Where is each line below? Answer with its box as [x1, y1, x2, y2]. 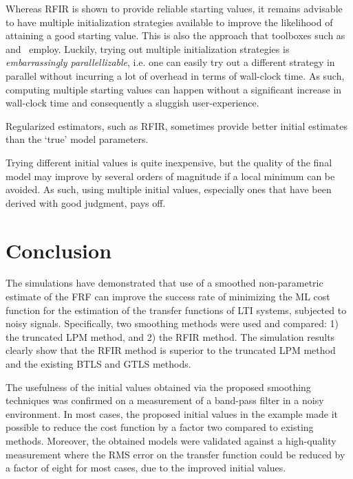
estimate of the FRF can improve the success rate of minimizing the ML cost [6, 289, 330, 304]
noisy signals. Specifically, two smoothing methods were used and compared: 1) [6, 316, 339, 331]
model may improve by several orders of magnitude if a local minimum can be [6, 168, 335, 183]
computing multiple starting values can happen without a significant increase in [6, 82, 342, 96]
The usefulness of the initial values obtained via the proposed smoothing [6, 379, 311, 394]
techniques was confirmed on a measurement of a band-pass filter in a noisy [6, 393, 324, 408]
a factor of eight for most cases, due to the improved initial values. [6, 460, 286, 475]
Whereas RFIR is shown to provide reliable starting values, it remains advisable [6, 1, 343, 15]
